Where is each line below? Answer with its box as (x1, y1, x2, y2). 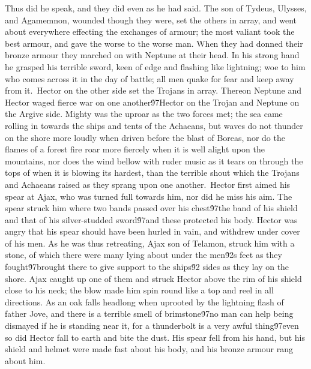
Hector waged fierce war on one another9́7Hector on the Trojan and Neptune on (5, 95, 300, 108)
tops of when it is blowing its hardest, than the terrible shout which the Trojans (5, 166, 300, 179)
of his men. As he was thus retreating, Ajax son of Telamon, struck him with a (5, 236, 295, 249)
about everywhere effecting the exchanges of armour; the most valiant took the (5, 25, 295, 38)
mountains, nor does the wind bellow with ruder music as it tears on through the (5, 154, 303, 167)
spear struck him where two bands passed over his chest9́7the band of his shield (5, 202, 298, 214)
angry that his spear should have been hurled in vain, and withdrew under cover (5, 225, 300, 238)
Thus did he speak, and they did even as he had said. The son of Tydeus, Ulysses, (5, 2, 307, 14)
